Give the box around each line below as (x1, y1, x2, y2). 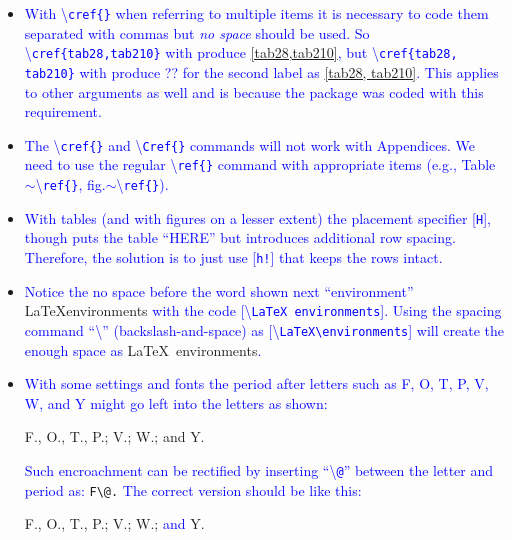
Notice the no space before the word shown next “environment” (24, 280, 414, 301)
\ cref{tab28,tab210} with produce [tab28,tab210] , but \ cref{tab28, (24, 42, 458, 63)
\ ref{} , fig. (35, 174, 106, 195)
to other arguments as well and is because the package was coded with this (24, 81, 484, 102)
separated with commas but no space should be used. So (24, 22, 370, 43)
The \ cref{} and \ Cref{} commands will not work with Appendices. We (24, 134, 475, 155)
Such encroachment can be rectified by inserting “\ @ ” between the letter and (24, 459, 494, 480)
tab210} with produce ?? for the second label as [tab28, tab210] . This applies (24, 61, 499, 82)
